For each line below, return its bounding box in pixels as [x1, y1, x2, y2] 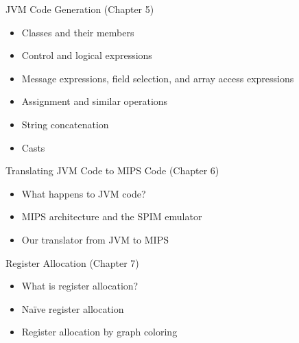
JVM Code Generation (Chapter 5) [5, 2, 154, 16]
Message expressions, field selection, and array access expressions [21, 71, 294, 85]
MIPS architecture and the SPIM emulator [21, 209, 202, 224]
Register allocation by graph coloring [21, 324, 178, 339]
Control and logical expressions [21, 48, 152, 62]
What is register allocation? [21, 279, 139, 293]
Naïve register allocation [21, 301, 124, 316]
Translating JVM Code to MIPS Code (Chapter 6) [5, 163, 219, 178]
